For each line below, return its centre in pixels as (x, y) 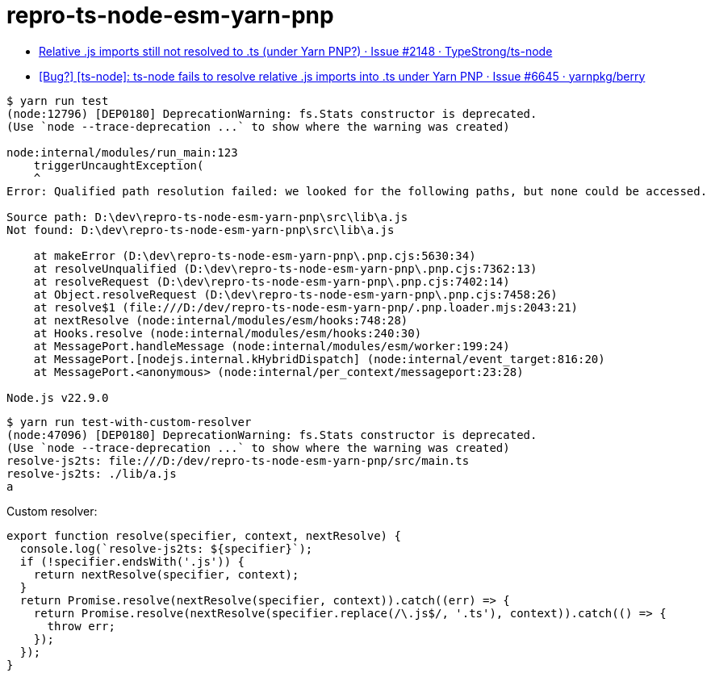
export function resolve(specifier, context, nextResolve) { (204, 535)
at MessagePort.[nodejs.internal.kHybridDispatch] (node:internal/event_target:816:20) (319, 359)
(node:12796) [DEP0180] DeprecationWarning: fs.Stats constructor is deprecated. (272, 113)
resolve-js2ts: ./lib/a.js (92, 473)
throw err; (81, 626)
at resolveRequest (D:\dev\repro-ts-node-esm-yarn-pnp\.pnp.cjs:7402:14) (272, 281)
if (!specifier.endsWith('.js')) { (132, 561)
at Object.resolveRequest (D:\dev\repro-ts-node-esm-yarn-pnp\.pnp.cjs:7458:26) (295, 294)
